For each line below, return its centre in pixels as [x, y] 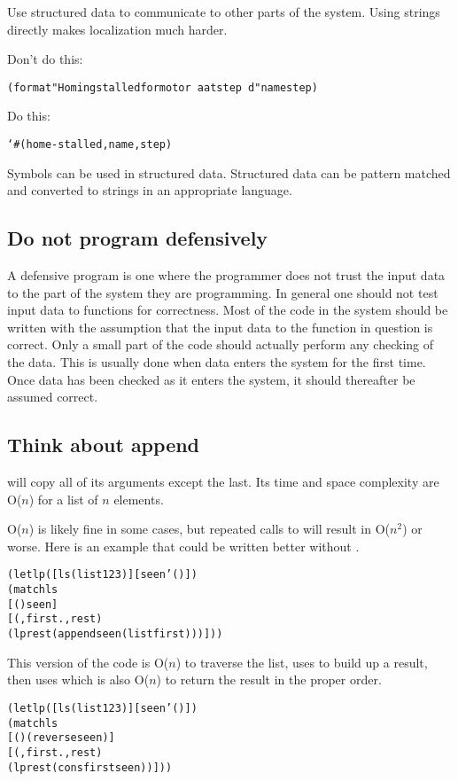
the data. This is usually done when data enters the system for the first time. [217, 362]
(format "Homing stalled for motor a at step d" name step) [163, 87]
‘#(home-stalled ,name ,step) [90, 145]
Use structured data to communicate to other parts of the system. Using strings [224, 12]
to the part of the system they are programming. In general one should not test [223, 292]
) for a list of [63, 499]
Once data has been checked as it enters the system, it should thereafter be [211, 379]
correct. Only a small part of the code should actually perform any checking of [221, 344]
